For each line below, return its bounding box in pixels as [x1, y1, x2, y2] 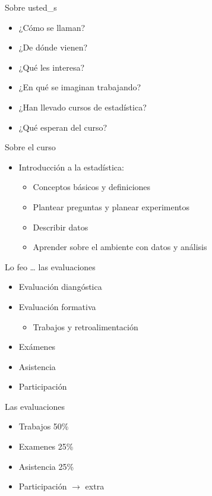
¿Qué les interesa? [18, 61, 85, 73]
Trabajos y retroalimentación [33, 320, 138, 333]
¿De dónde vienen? [18, 41, 88, 53]
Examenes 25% [18, 440, 74, 453]
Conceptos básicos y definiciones [33, 181, 151, 193]
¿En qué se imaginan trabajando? [18, 81, 141, 93]
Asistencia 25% [18, 460, 74, 472]
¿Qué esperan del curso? [18, 121, 107, 133]
